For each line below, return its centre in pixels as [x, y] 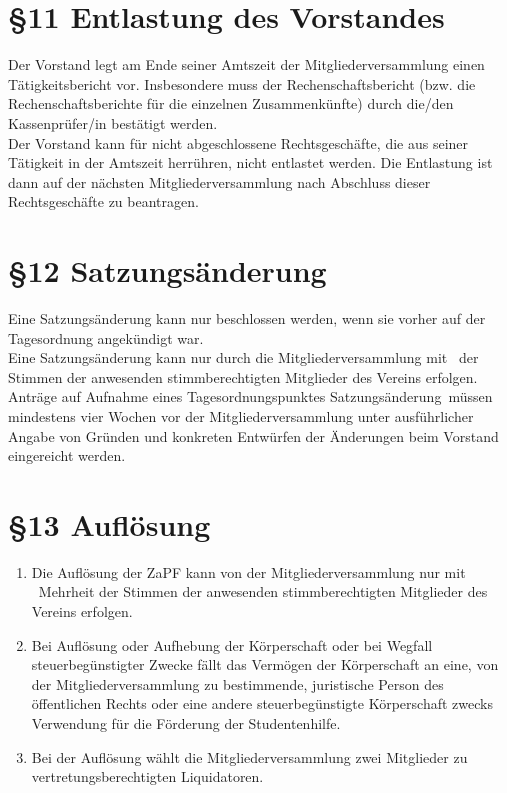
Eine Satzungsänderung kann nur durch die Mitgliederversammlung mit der [243, 357]
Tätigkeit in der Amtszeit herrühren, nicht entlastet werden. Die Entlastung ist [250, 162]
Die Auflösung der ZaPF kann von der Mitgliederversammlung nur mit [248, 571]
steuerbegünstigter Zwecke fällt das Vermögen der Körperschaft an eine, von [265, 664]
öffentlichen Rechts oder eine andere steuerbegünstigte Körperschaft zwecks [262, 703]
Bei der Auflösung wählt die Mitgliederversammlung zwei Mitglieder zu [249, 756]
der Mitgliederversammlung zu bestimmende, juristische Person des [237, 683]
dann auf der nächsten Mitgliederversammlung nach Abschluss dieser [219, 181]
